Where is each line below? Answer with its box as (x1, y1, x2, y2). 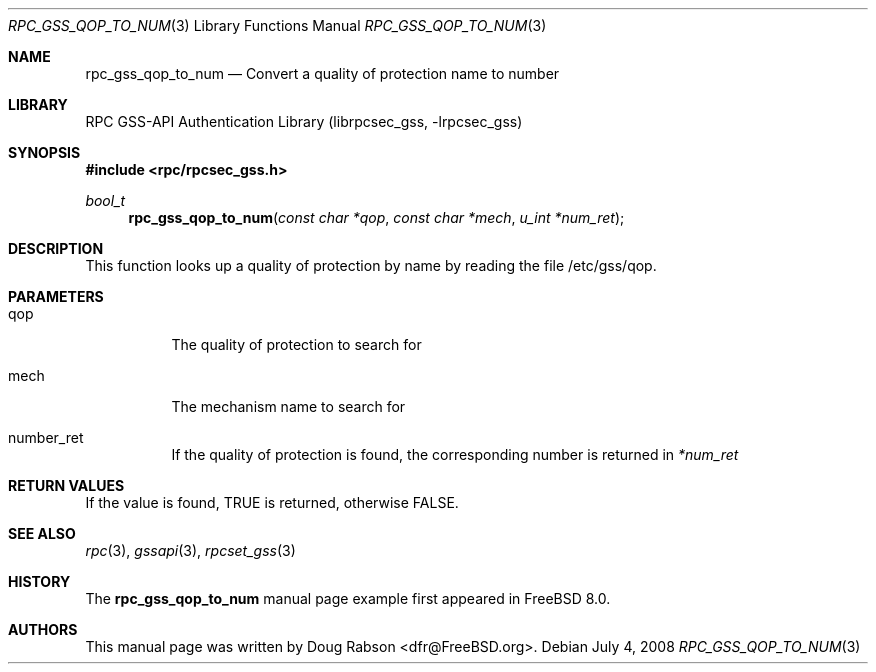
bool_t (85, 192, 126, 209)
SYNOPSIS (8, 144, 81, 161)
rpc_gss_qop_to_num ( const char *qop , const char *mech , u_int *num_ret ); (128, 209, 625, 226)
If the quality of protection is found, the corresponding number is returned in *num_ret (171, 446, 739, 463)
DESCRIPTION (8, 240, 104, 257)
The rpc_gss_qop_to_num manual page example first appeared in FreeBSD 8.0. (85, 590, 611, 607)
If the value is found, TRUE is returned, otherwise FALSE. (85, 494, 459, 511)
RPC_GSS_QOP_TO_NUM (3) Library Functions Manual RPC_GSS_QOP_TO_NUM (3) (8, 17, 547, 34)
